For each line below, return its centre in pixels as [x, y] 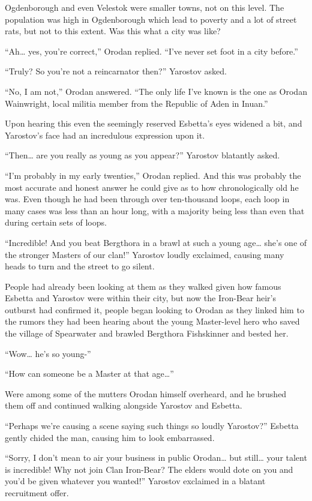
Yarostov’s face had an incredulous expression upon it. [105, 135]
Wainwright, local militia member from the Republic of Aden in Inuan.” [136, 103]
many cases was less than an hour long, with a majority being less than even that [155, 210]
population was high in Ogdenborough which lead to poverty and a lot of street [151, 19]
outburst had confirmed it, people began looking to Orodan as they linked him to [154, 309]
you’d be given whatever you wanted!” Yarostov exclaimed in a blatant [135, 481]
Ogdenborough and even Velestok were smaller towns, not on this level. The [145, 7]
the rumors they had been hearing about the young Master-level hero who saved [152, 321]
